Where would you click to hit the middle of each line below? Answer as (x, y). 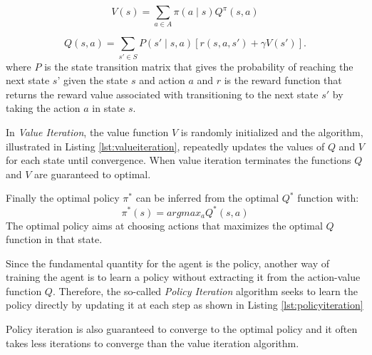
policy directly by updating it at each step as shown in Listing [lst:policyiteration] (185, 305)
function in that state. (54, 239)
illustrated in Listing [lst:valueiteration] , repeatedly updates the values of (165, 146)
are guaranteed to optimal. (93, 174)
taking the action (43, 108)
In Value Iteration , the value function (87, 132)
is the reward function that (283, 80)
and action (162, 80)
